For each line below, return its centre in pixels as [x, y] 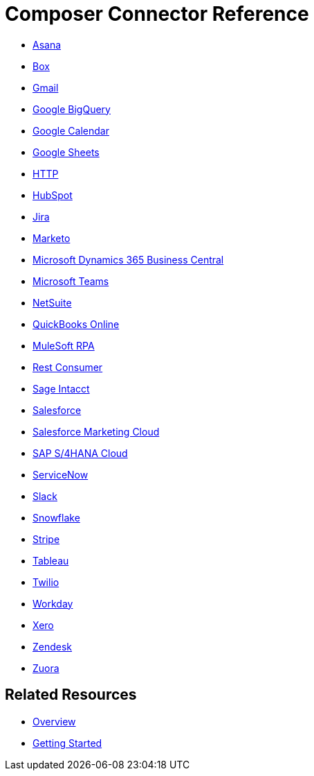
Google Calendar [71, 130]
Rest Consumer [68, 367]
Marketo [52, 238]
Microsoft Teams [71, 281]
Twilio [46, 582]
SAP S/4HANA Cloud [80, 453]
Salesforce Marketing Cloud [96, 431]
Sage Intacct [61, 388]
